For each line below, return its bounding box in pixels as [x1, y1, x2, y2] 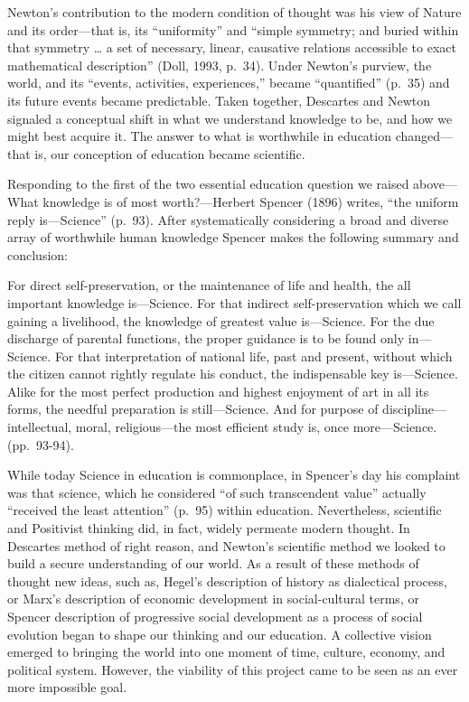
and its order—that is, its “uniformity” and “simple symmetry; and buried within [7, 20, 459, 39]
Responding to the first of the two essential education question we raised [7, 174, 409, 193]
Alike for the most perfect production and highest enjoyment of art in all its [7, 381, 429, 400]
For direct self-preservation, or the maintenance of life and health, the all [7, 276, 411, 295]
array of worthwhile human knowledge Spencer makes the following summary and [7, 228, 459, 247]
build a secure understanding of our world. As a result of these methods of [7, 554, 419, 573]
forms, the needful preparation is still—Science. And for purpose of [7, 399, 379, 418]
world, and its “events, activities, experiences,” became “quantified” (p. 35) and [7, 73, 450, 92]
